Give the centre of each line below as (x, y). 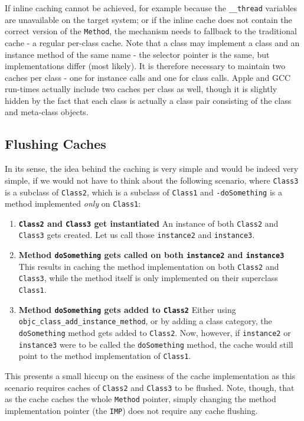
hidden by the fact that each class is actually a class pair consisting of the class (148, 100)
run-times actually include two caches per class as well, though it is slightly (141, 89)
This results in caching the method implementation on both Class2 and (149, 266)
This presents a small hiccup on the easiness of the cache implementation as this (150, 376)
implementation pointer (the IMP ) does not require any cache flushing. (131, 410)
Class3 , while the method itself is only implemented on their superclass (148, 278)
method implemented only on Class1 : (73, 203)
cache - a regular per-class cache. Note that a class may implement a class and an (152, 42)
